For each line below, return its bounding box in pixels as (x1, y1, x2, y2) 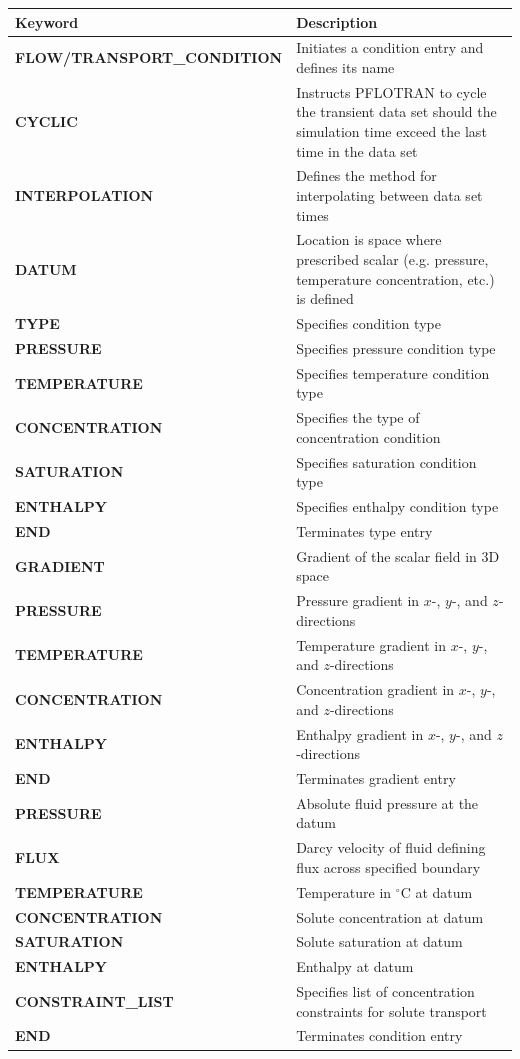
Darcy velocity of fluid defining (296, 837, 486, 858)
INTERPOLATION (15, 185, 154, 205)
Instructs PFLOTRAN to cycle (296, 81, 487, 102)
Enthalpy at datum (296, 956, 414, 977)
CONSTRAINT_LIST (15, 990, 174, 1011)
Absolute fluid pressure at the (296, 792, 479, 813)
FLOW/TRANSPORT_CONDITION (15, 47, 283, 68)
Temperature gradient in (296, 634, 447, 655)
